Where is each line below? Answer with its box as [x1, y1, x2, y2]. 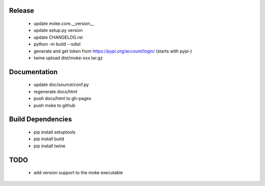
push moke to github [33, 102, 76, 108]
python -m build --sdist [33, 41, 81, 47]
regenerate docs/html [33, 88, 78, 94]
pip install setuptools [33, 129, 76, 135]
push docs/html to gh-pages [33, 96, 92, 102]
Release [9, 6, 34, 15]
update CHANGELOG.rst [33, 34, 83, 40]
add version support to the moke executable [33, 170, 123, 176]
